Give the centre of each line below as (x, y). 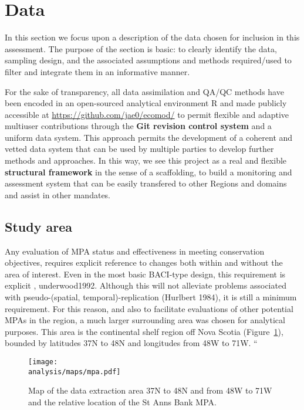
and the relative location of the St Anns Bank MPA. (122, 401)
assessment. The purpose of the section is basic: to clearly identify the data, (141, 48)
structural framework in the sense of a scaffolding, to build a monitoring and (148, 172)
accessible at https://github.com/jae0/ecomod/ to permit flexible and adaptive (147, 114)
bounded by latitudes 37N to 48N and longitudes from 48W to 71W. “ (131, 343)
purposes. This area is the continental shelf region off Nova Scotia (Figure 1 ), (144, 331)
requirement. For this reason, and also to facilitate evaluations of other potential (149, 308)
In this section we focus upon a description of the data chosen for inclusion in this (152, 37)
